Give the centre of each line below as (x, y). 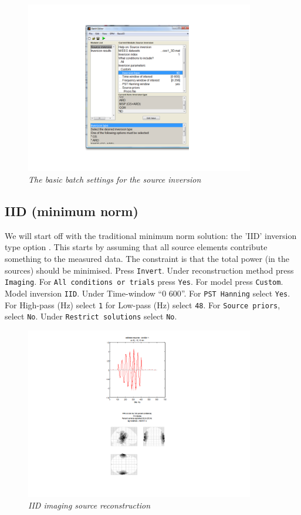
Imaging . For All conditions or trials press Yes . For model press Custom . (144, 282)
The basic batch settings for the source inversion (115, 179)
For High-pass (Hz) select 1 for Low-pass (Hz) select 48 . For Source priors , (143, 304)
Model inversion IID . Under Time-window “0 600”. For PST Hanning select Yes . (148, 293)
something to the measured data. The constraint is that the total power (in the (147, 259)
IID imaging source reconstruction (89, 505)
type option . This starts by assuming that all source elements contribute (136, 247)
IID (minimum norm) (72, 211)
